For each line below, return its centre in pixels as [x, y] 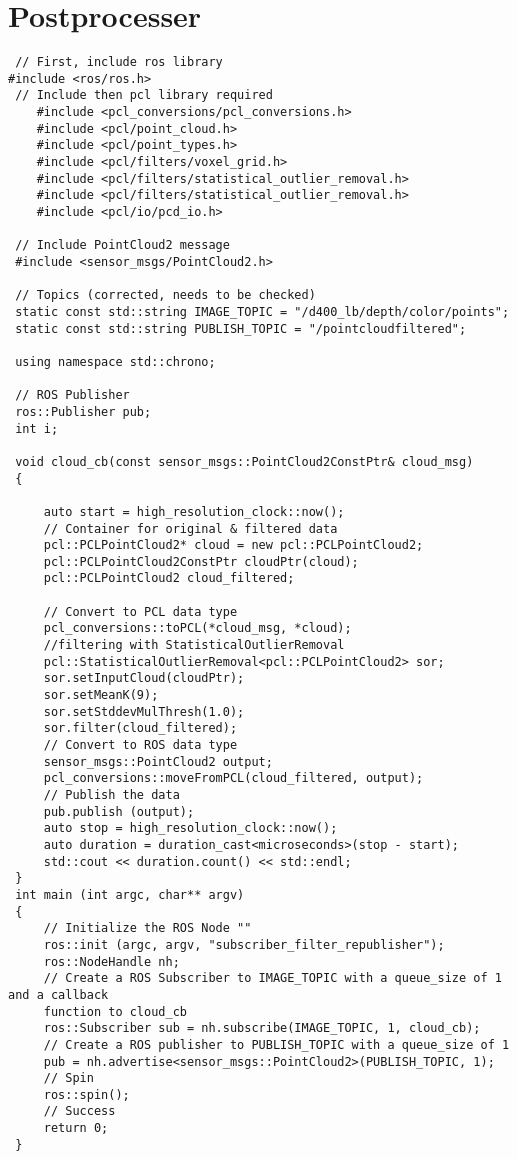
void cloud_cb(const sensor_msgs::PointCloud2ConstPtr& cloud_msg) [244, 461]
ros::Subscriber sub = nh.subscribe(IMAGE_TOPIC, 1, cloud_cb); [262, 1028]
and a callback [58, 994]
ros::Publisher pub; [83, 411]
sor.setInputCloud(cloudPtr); [144, 678]
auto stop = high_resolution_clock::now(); [190, 828]
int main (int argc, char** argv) [130, 894]
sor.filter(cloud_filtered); [140, 728]
